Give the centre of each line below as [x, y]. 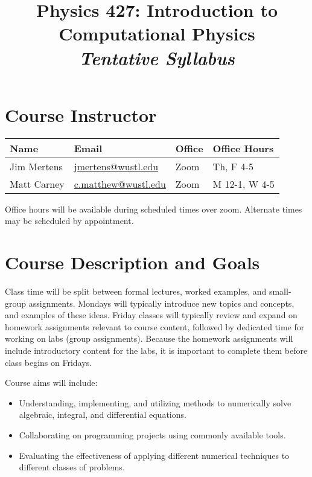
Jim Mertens [36, 166]
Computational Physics [157, 34]
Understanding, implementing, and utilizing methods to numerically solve [155, 402]
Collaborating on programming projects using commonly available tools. [152, 434]
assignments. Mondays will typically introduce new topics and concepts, [161, 303]
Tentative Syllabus [157, 57]
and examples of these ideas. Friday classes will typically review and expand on [151, 315]
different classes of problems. [72, 467]
